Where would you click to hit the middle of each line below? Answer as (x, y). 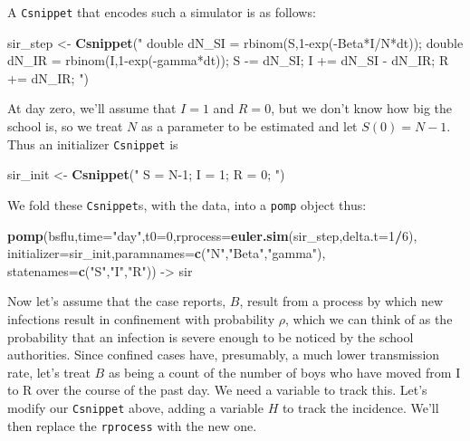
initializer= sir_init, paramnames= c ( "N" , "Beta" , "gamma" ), (167, 253)
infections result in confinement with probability (141, 318)
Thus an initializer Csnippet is (93, 144)
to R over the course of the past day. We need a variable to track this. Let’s (217, 390)
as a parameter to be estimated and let (249, 126)
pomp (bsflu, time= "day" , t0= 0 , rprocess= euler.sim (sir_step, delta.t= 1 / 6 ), (212, 235)
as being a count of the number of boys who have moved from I (284, 372)
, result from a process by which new (341, 301)
